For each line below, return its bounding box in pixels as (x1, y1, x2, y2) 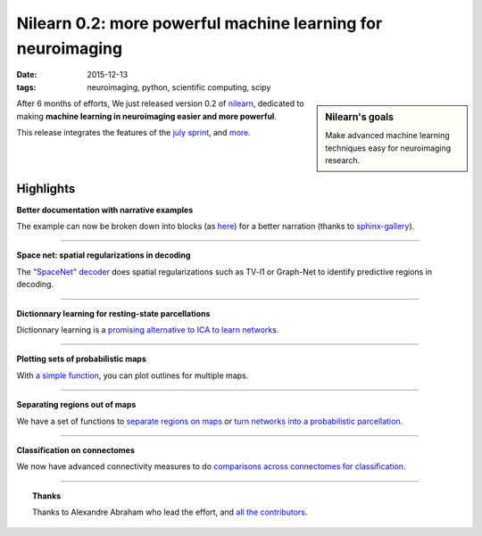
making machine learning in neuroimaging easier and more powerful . (16, 111, 277, 121)
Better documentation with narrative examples (16, 204, 194, 215)
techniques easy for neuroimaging (325, 143, 452, 153)
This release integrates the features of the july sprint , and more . (16, 127, 252, 137)
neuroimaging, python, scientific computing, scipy (87, 81, 271, 93)
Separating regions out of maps (16, 400, 137, 410)
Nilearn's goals (325, 111, 395, 124)
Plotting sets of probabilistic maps (16, 353, 147, 365)
